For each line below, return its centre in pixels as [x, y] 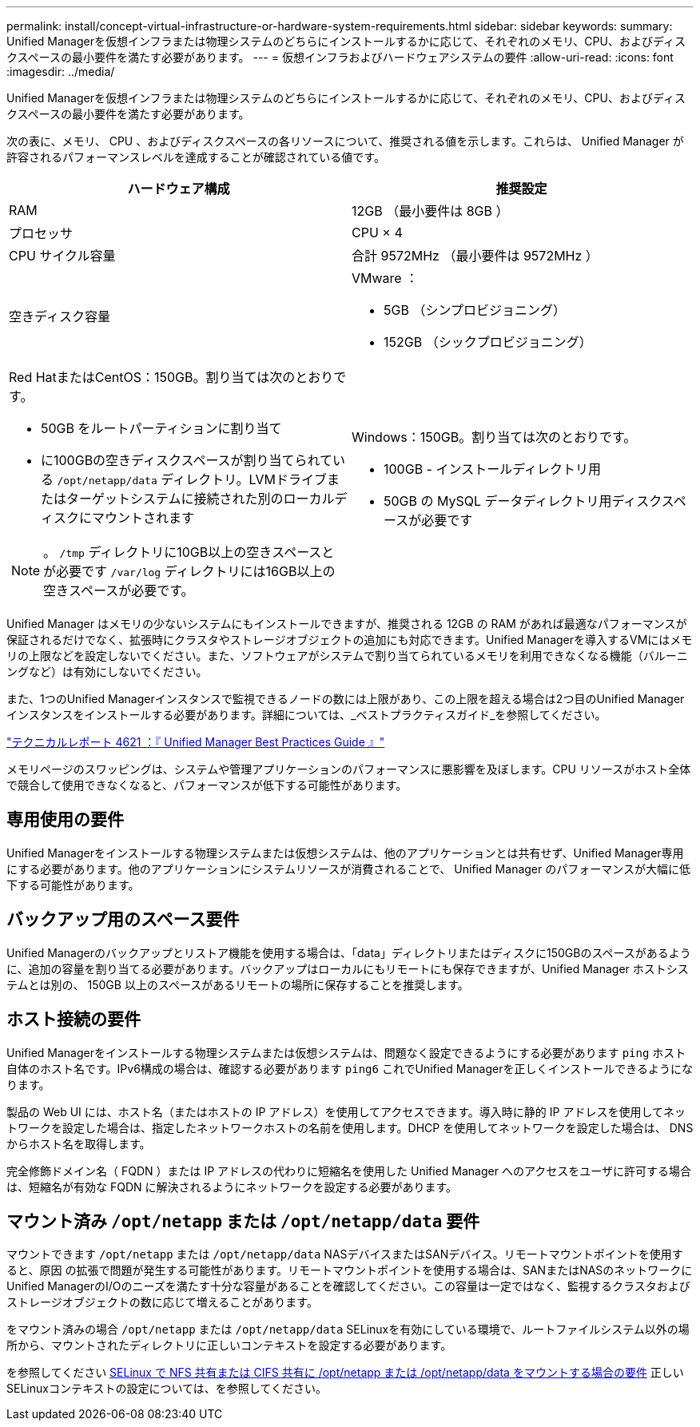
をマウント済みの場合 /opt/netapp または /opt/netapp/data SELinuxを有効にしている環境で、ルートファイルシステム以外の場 [348, 1330]
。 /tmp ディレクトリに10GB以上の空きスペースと [189, 552]
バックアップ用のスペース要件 [123, 920]
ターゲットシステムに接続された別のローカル [201, 499]
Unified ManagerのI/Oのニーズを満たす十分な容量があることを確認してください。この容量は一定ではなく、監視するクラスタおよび [348, 1286]
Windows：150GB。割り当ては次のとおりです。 [494, 437]
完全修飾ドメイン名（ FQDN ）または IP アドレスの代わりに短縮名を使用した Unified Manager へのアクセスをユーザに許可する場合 [349, 1171]
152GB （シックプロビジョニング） [488, 342]
